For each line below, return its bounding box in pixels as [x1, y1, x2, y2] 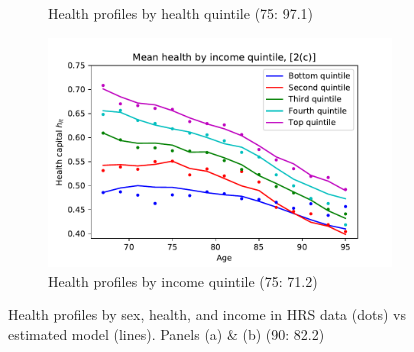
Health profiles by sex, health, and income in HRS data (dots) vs [8, 304, 406, 325]
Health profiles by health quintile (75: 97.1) [48, 3, 313, 23]
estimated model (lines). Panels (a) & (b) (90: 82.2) [8, 323, 325, 344]
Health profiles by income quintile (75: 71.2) [48, 270, 318, 291]
